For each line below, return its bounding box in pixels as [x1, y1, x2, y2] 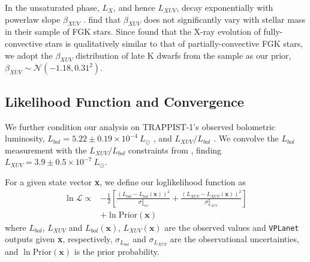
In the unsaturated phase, [5, 1, 100, 13]
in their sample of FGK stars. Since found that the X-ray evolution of [5, 25, 261, 38]
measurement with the [5, 143, 87, 156]
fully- [263, 25, 283, 38]
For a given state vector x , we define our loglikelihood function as [5, 175, 246, 188]
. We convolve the [213, 132, 279, 144]
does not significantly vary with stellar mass [143, 13, 305, 25]
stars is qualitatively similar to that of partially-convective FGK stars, [45, 37, 303, 49]
